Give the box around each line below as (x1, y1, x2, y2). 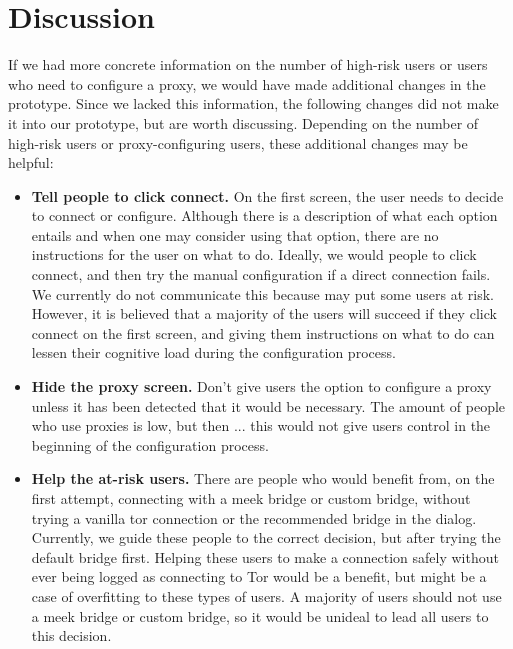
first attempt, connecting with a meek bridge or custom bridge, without (31, 488, 471, 508)
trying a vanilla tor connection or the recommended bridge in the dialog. (31, 507, 477, 528)
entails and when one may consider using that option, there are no (31, 224, 439, 245)
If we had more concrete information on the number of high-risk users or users (8, 54, 488, 75)
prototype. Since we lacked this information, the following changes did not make (8, 93, 499, 114)
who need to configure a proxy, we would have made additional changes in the (8, 73, 486, 94)
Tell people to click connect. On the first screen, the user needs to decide (31, 185, 504, 206)
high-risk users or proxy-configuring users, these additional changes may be (8, 132, 468, 153)
